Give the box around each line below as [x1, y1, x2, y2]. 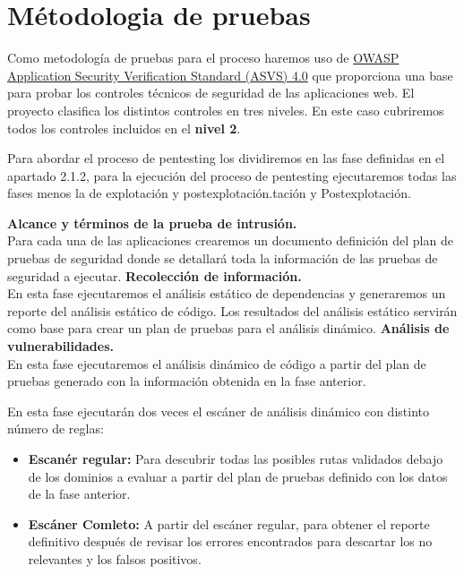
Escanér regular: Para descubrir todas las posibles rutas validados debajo [28, 450, 443, 467]
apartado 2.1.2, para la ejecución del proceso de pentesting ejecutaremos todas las [7, 166, 457, 184]
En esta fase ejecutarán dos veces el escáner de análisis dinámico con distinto [7, 401, 429, 420]
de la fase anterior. [28, 484, 131, 503]
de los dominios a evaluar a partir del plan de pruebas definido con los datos [28, 467, 448, 485]
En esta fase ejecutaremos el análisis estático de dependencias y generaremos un [7, 284, 446, 303]
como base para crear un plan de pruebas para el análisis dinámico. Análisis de [7, 319, 450, 338]
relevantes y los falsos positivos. [28, 549, 202, 568]
